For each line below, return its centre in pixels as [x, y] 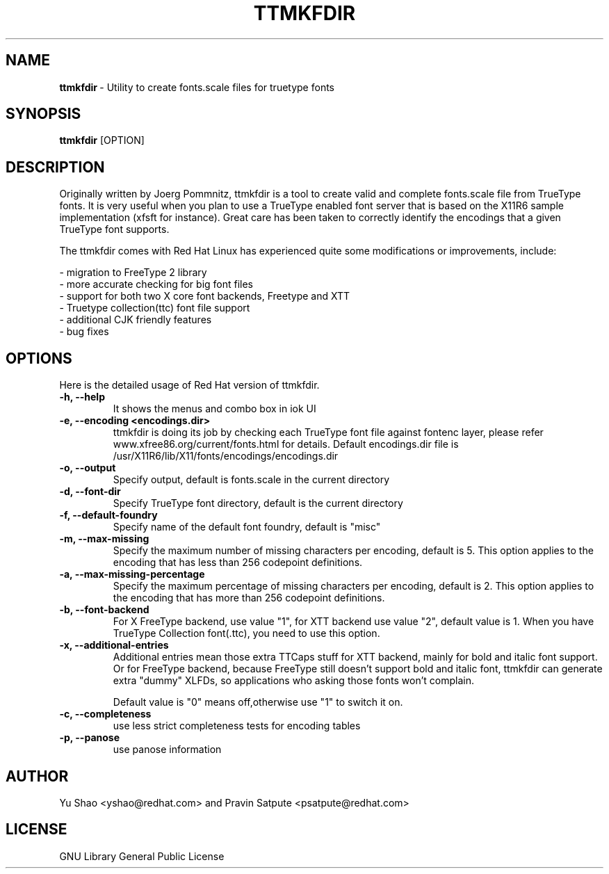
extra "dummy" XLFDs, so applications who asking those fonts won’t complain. [293, 681]
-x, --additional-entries [114, 645]
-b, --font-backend [104, 610]
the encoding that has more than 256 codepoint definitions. [249, 598]
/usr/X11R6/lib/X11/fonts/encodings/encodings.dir [226, 456]
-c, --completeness [105, 714]
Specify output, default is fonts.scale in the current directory [251, 480]
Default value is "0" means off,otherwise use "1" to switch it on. [258, 702]
